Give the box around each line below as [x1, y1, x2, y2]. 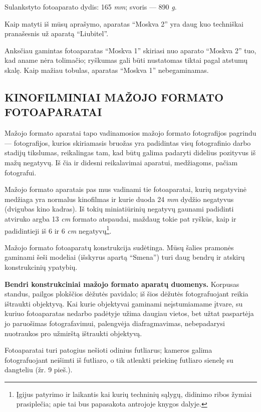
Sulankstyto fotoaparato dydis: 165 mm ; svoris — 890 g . [5, 2, 177, 12]
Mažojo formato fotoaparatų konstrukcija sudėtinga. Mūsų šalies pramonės [5, 242, 234, 252]
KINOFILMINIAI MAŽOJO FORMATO [5, 89, 224, 105]
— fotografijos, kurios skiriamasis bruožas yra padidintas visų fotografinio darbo [5, 137, 251, 148]
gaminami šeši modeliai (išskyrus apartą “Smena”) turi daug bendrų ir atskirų [5, 252, 245, 262]
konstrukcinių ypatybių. [5, 261, 78, 272]
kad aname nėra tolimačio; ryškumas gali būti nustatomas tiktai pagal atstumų [5, 55, 248, 65]
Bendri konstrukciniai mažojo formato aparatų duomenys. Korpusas [5, 278, 239, 289]
